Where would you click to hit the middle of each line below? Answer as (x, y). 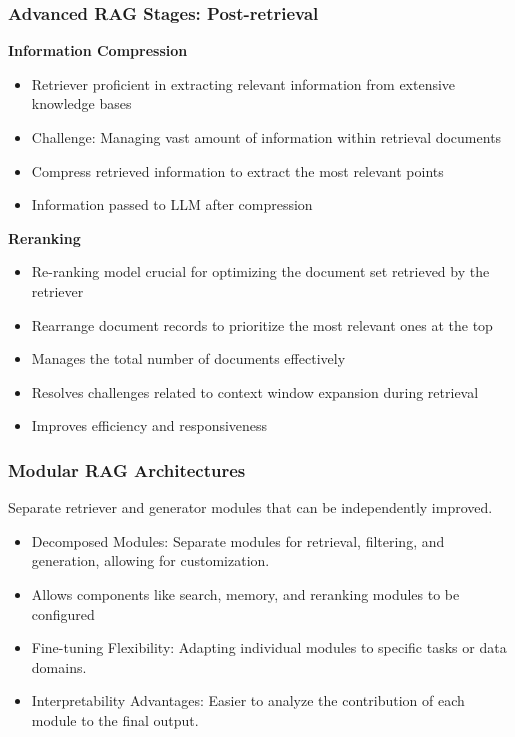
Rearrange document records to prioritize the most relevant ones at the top (262, 324)
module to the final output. (115, 719)
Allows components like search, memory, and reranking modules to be (245, 593)
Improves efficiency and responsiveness (149, 425)
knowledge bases (81, 103)
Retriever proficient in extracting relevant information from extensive (243, 83)
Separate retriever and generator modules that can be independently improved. (250, 507)
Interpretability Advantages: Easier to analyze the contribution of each (248, 700)
